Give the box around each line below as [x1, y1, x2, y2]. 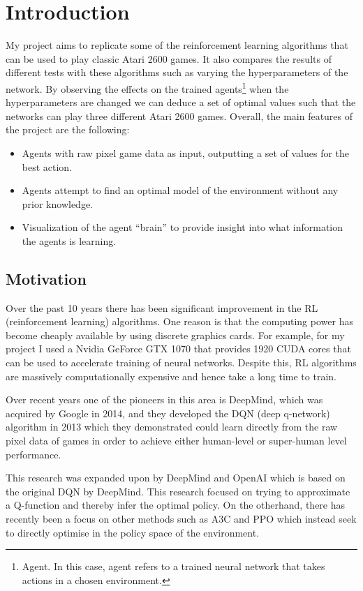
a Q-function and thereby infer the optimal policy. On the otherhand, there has [6, 498, 346, 512]
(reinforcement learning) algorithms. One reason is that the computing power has [6, 314, 353, 329]
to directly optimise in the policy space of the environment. [6, 525, 260, 539]
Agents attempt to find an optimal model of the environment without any [22, 183, 339, 197]
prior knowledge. [22, 196, 94, 211]
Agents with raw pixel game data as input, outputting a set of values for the [22, 145, 350, 160]
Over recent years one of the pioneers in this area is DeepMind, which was [6, 392, 323, 407]
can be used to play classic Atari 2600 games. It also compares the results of [6, 51, 332, 66]
